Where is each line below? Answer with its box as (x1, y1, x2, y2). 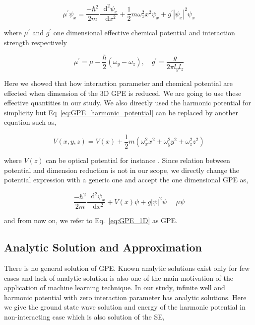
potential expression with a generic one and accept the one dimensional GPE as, (4, 174, 249, 185)
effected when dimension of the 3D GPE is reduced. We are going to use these (4, 87, 242, 98)
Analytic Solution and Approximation (4, 240, 202, 255)
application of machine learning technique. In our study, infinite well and (4, 282, 225, 293)
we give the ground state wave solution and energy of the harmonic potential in (4, 302, 246, 312)
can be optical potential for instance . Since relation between (46, 155, 230, 165)
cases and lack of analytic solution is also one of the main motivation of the (4, 272, 233, 283)
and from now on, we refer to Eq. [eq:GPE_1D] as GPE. (4, 215, 178, 226)
